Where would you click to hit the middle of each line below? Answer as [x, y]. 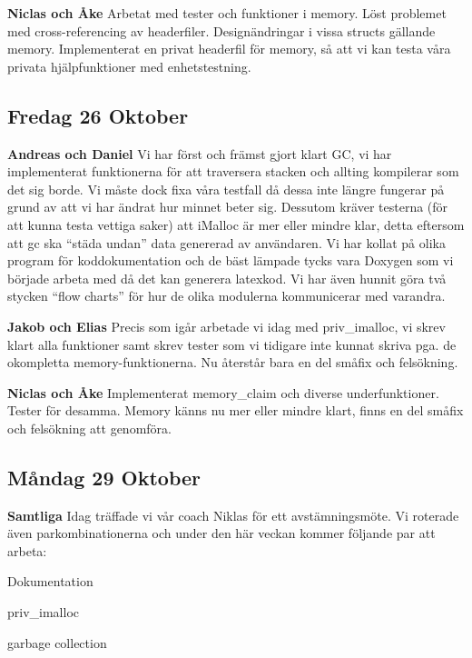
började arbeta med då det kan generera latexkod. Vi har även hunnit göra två [227, 278]
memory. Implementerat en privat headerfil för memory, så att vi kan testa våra [229, 49]
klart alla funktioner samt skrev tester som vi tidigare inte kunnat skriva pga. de [232, 344]
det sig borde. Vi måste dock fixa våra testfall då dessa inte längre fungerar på [226, 189]
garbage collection [57, 642]
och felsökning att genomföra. [89, 428]
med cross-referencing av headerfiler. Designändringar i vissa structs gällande [221, 30]
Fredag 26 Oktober [98, 115]
